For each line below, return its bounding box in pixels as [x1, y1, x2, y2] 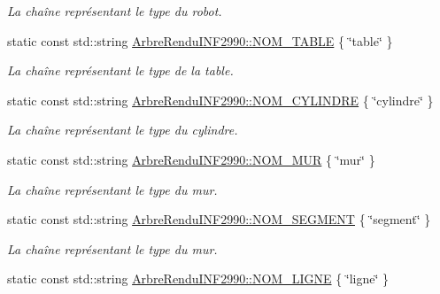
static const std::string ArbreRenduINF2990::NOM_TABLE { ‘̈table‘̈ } [7, 31, 393, 50]
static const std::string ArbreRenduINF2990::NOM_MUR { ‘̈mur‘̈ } [7, 150, 375, 168]
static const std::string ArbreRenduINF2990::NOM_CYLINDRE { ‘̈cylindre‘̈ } [7, 90, 434, 109]
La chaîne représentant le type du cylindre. [7, 120, 238, 139]
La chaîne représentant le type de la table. [7, 61, 234, 80]
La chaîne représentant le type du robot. [7, 2, 222, 19]
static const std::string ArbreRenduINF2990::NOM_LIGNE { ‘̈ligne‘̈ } [7, 269, 390, 288]
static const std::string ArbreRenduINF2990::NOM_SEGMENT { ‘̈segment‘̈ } [7, 210, 431, 228]
